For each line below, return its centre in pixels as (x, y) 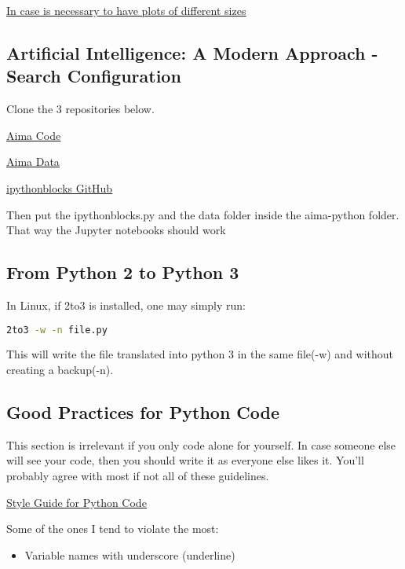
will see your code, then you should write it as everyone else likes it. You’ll (185, 460)
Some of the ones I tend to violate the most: (113, 529)
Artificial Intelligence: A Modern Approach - (192, 52)
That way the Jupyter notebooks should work (116, 230)
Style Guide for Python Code (77, 502)
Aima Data (33, 162)
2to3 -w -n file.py (57, 330)
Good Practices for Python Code (143, 412)
